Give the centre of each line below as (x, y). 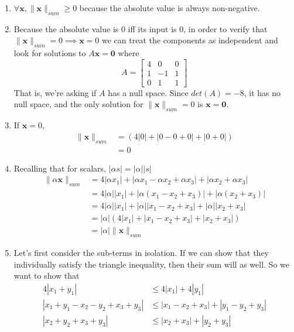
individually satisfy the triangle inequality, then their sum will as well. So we (151, 264)
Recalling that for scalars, (60, 168)
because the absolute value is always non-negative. (170, 8)
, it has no (262, 92)
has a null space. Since (148, 92)
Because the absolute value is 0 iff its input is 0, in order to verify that (141, 28)
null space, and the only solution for (78, 104)
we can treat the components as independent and (190, 40)
